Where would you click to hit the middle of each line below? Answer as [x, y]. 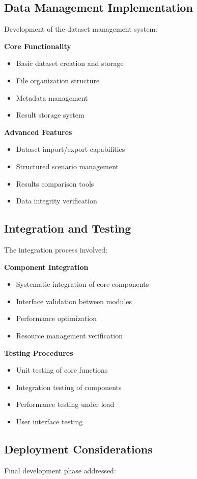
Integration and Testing [68, 228]
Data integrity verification [57, 201]
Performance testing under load [65, 404]
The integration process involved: [56, 249]
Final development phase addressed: [60, 470]
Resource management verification [69, 335]
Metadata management [52, 97]
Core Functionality [38, 46]
